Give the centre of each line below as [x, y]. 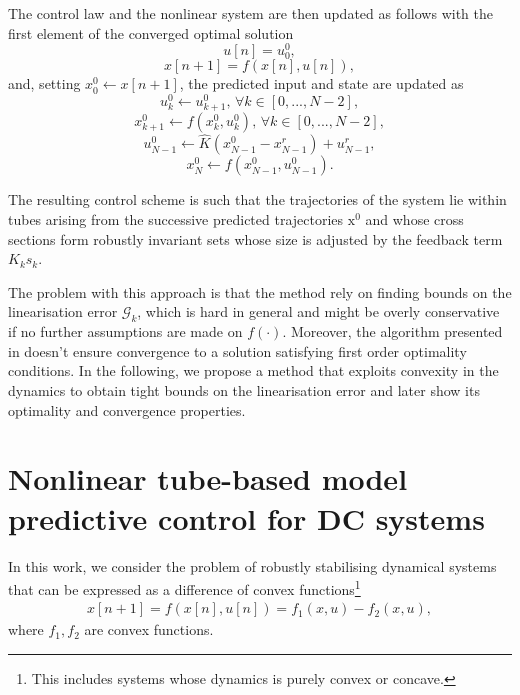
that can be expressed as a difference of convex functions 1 [184, 587]
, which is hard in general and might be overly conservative [318, 311]
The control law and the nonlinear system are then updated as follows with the [250, 13]
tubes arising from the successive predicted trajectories [176, 219]
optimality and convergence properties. [127, 409]
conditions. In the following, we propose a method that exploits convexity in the [253, 370]
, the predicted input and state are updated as [321, 83]
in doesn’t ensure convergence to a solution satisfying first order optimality [237, 350]
